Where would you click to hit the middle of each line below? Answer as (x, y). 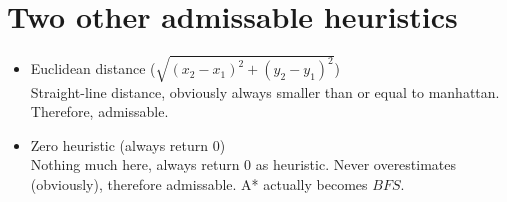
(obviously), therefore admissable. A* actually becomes (199, 184)
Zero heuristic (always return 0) (128, 144)
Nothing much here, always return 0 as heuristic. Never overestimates (243, 164)
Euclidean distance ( (93, 68)
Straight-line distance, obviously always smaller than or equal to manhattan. (265, 91)
